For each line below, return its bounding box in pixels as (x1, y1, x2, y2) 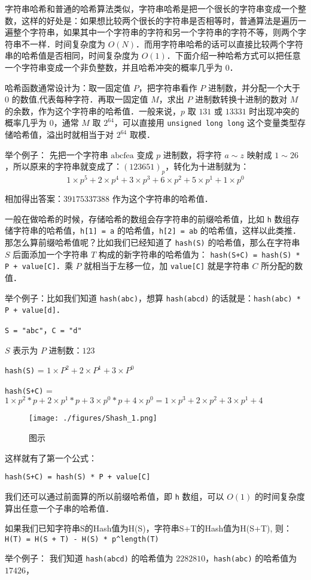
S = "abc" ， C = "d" (5, 323, 82, 336)
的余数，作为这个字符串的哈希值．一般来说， (5, 104, 181, 117)
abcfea (111, 151, 134, 160)
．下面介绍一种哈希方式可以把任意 (166, 49, 301, 62)
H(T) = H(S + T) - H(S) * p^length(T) (5, 534, 159, 543)
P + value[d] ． (5, 303, 65, 316)
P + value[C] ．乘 (5, 259, 73, 272)
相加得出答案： (5, 192, 63, 205)
